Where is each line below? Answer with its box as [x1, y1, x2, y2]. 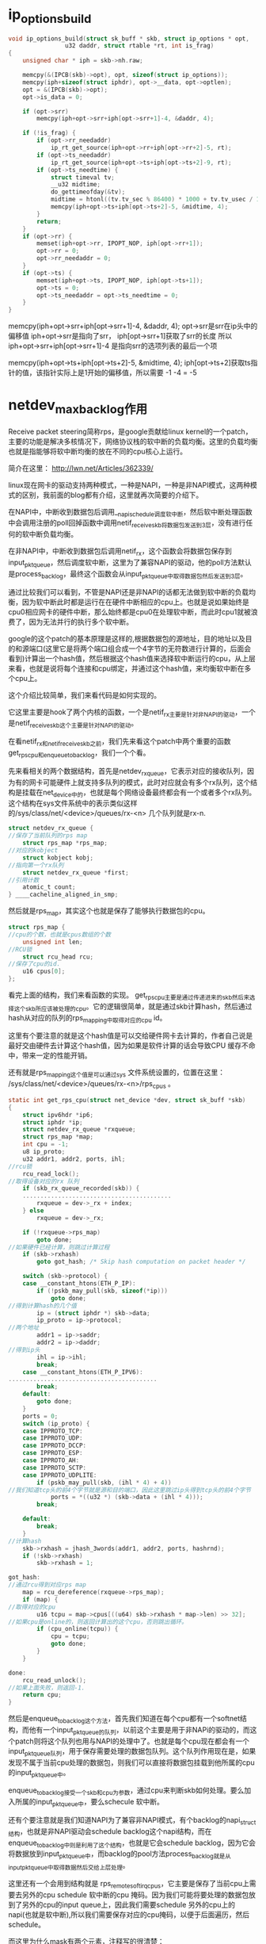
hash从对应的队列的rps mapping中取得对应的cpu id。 [8, 1012, 167, 1024]
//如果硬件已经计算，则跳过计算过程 [8, 1243, 110, 1251]
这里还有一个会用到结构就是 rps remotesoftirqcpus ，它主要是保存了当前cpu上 [8, 1879, 249, 1890]
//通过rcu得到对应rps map [8, 1581, 87, 1589]
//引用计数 [8, 876, 40, 884]
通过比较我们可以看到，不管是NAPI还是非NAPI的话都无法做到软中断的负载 [8, 587, 249, 596]
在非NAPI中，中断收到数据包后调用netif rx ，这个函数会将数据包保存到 [8, 546, 232, 558]
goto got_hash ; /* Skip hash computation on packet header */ [36, 1258, 246, 1266]
